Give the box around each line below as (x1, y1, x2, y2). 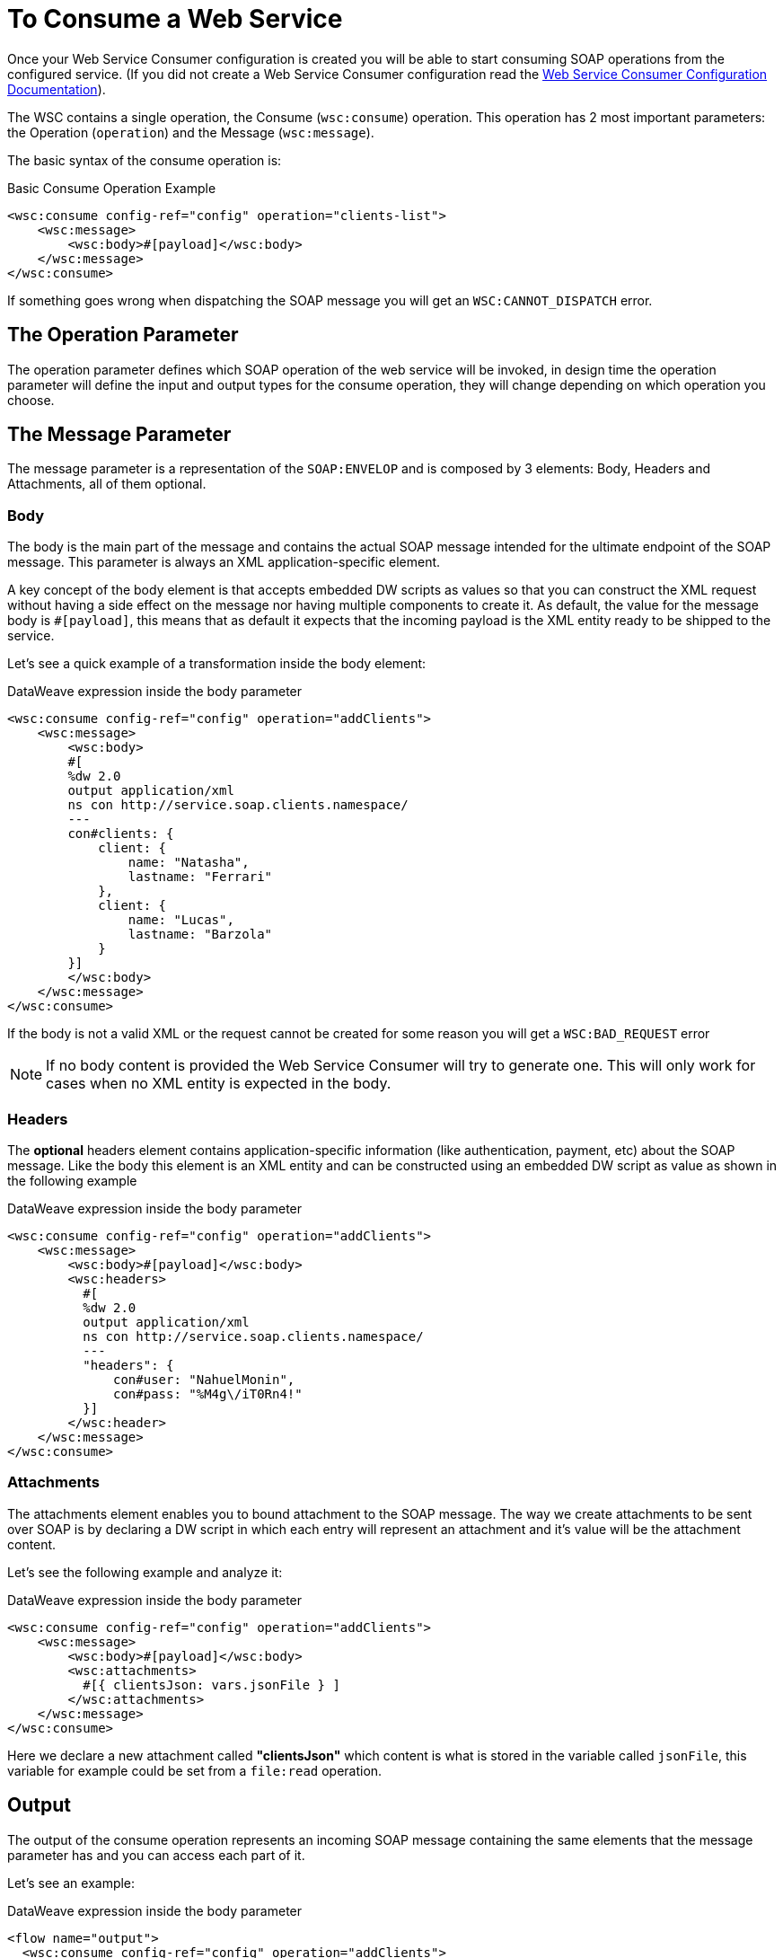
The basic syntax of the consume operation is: (7, 152, 282, 168)
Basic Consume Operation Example (7, 180, 216, 196)
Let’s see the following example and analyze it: (7, 1564, 283, 1580)
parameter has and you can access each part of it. (7, 1847, 305, 1863)
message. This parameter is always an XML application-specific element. (7, 554, 441, 570)
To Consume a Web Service (7, 4, 343, 34)
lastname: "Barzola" (128, 927, 273, 942)
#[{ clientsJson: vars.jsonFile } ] (83, 1677, 340, 1692)
